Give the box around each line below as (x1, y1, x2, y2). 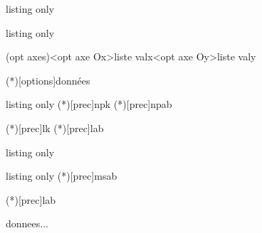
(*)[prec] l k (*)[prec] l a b (6, 120, 104, 135)
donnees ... (6, 216, 48, 231)
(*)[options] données (6, 72, 90, 87)
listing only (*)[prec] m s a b (6, 168, 117, 183)
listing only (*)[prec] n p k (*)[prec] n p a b (6, 97, 172, 112)
